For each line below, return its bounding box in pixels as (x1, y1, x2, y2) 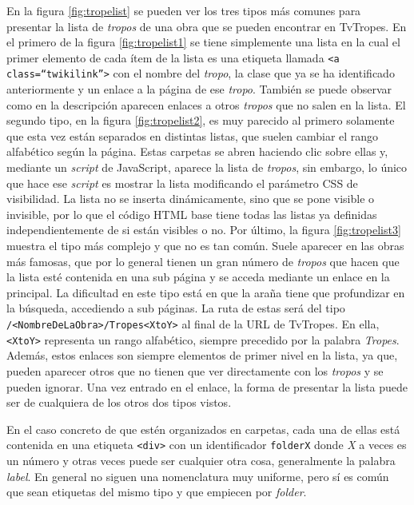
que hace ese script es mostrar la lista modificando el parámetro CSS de (6, 174, 358, 191)
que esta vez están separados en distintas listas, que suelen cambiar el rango (6, 127, 379, 144)
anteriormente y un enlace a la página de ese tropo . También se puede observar (6, 81, 392, 97)
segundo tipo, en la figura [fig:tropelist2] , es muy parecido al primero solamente (6, 112, 395, 129)
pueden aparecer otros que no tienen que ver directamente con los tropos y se (6, 362, 384, 379)
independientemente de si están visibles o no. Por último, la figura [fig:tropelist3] (6, 221, 401, 238)
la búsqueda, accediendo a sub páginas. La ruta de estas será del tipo (6, 300, 345, 316)
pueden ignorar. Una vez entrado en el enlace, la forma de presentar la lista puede (6, 378, 408, 395)
